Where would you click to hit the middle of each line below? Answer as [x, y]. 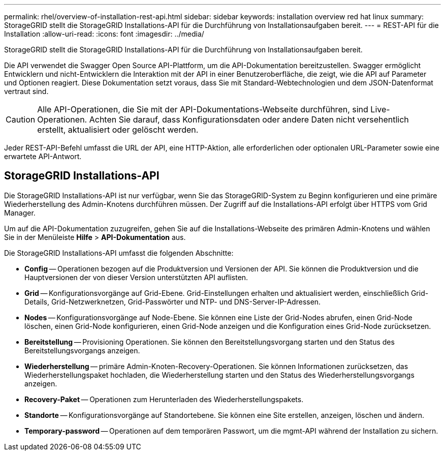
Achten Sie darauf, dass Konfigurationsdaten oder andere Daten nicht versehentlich [249, 119]
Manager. [20, 213]
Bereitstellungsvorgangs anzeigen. [82, 350]
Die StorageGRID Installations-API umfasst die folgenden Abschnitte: [119, 253]
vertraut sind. [26, 91]
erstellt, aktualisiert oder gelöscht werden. [118, 130]
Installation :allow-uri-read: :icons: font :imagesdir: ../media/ [104, 34]
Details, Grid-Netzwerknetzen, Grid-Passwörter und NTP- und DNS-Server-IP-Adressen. [173, 301]
